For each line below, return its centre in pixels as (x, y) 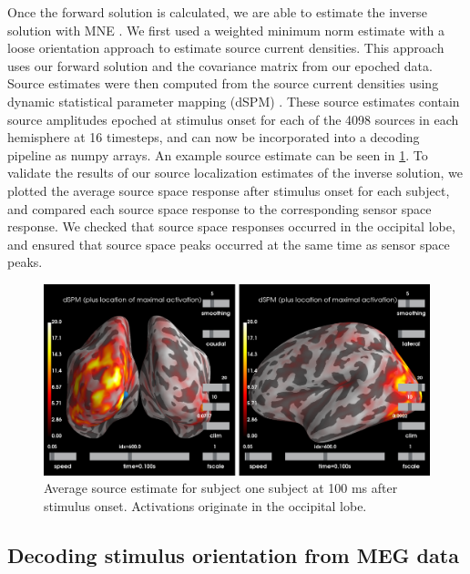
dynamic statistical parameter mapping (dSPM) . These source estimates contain (234, 101)
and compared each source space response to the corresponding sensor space (220, 208)
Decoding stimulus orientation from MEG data (233, 555)
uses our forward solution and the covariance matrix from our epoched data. (220, 65)
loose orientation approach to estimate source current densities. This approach (226, 48)
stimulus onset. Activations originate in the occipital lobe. (205, 506)
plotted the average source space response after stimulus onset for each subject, (229, 190)
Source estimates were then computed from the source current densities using (223, 83)
